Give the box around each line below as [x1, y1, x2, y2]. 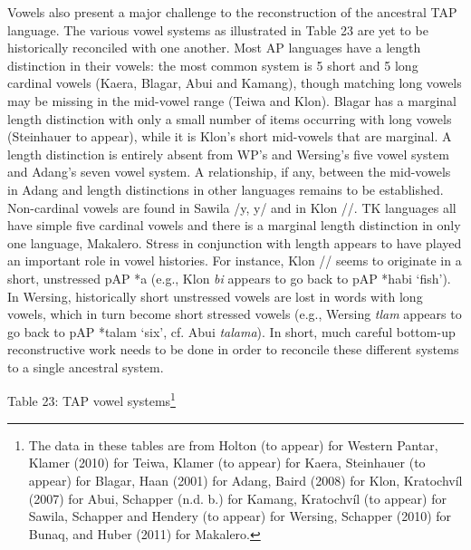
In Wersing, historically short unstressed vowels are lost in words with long [7, 286, 423, 305]
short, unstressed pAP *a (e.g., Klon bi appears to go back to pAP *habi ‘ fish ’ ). [7, 268, 451, 287]
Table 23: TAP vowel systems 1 [7, 389, 176, 410]
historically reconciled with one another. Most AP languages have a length [7, 38, 421, 57]
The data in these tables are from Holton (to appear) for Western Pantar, [28, 435, 438, 454]
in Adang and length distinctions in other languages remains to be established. [7, 179, 444, 198]
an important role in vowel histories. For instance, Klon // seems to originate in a [7, 251, 462, 270]
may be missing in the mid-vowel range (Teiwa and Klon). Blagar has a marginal [7, 91, 457, 110]
